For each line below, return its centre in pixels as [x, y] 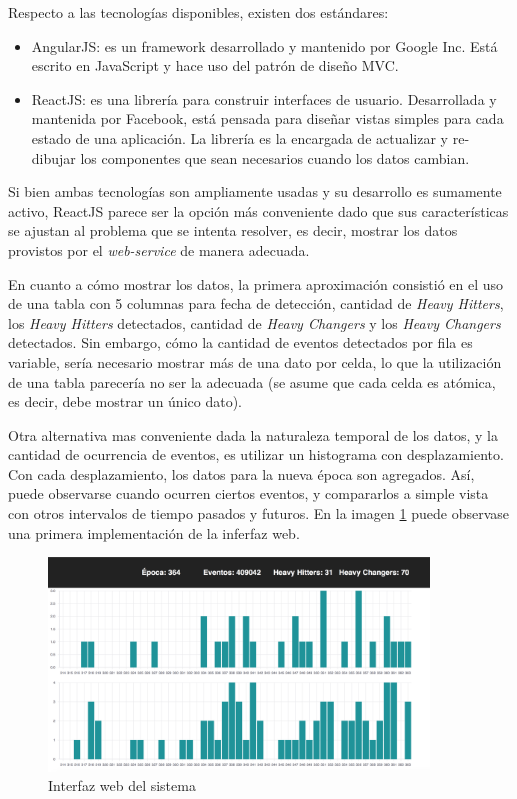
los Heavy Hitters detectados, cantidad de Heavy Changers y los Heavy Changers [254, 322]
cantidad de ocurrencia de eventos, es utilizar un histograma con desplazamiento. [256, 454]
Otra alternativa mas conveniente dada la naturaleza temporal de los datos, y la [253, 434]
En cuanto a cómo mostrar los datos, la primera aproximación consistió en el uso [256, 283]
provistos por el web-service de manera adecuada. [159, 249]
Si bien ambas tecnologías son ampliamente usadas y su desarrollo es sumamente [255, 191]
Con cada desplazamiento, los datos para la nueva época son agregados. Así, [241, 473]
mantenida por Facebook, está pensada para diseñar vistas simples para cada [267, 118]
